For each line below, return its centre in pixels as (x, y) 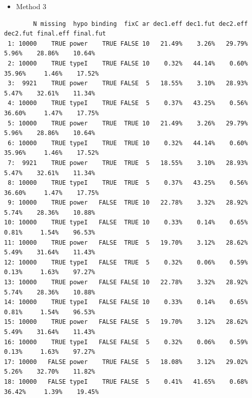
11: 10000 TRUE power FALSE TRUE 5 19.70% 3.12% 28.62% (126, 242)
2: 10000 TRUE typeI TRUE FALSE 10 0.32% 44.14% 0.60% (128, 63)
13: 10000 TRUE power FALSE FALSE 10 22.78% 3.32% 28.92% (126, 283)
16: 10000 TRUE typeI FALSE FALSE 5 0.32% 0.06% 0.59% (126, 342)
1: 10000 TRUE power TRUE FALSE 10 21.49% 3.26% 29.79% (128, 43)
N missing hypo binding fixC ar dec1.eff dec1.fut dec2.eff (140, 24)
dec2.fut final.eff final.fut (55, 34)
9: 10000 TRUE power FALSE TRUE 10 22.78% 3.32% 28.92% (128, 203)
